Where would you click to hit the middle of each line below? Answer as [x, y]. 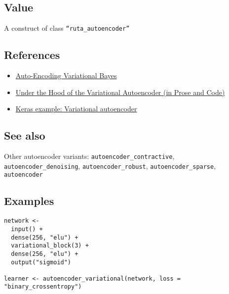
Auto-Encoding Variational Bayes [66, 75]
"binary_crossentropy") [43, 287]
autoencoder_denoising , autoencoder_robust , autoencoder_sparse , [110, 166]
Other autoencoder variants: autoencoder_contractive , [89, 156]
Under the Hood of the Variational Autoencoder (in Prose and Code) [120, 92]
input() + [27, 229]
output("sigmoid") [41, 262]
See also [25, 135]
